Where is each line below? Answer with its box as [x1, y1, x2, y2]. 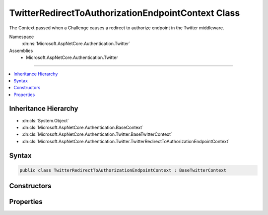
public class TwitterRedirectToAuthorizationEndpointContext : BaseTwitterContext [19, 167, 227, 173]
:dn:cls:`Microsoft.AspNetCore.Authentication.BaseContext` [21, 124, 144, 130]
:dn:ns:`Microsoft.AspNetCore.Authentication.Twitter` [21, 41, 131, 47]
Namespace [9, 34, 34, 40]
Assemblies [9, 48, 33, 54]
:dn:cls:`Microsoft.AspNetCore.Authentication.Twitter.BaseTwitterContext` [21, 131, 172, 137]
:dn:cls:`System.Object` [21, 117, 69, 123]
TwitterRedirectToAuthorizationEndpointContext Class [9, 7, 240, 18]
